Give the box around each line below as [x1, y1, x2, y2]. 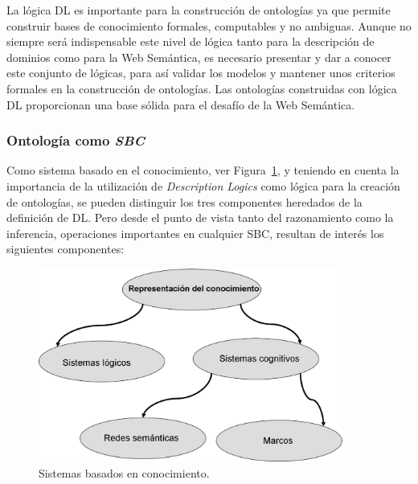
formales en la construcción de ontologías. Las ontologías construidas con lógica [6, 80, 397, 96]
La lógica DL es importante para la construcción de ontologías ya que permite [6, 2, 391, 18]
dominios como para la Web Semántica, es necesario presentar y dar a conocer [6, 48, 391, 65]
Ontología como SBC [6, 130, 145, 150]
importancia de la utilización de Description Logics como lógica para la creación [6, 177, 400, 194]
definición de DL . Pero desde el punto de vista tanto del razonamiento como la [6, 209, 394, 226]
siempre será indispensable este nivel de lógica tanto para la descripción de [6, 33, 375, 50]
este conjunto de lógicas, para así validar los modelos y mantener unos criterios [6, 64, 395, 81]
